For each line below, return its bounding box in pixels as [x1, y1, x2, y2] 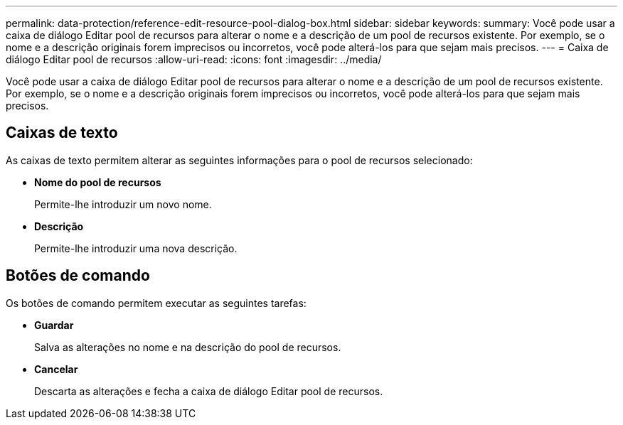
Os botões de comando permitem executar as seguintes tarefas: [6, 296, 307, 309]
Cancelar [34, 362, 78, 375]
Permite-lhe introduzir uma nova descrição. [34, 242, 238, 254]
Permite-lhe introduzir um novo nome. [34, 198, 212, 210]
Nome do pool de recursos [34, 176, 161, 188]
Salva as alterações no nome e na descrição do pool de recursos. [34, 340, 341, 353]
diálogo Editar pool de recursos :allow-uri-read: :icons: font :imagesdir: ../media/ [6, 53, 382, 65]
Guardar [34, 318, 74, 331]
